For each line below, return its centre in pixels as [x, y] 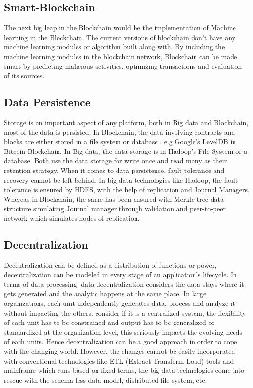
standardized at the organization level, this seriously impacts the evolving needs [123, 332]
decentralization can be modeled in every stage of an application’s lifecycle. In [120, 274]
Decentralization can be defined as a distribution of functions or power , [110, 265]
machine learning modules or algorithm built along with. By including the [115, 47]
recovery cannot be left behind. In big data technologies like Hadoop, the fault [121, 180]
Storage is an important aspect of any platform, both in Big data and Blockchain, [126, 122]
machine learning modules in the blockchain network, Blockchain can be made [121, 56]
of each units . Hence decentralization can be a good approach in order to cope [121, 341]
